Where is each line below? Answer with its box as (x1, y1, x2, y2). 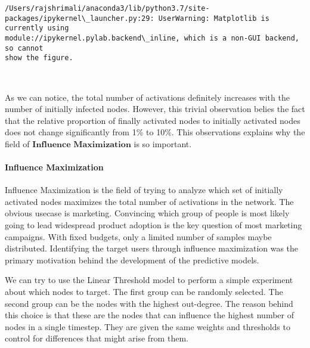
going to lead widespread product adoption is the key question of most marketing (5, 219, 302, 231)
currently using (5, 24, 69, 33)
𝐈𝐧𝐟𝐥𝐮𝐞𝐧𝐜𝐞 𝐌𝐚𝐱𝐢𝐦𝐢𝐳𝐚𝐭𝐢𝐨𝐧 (32, 140, 131, 149)
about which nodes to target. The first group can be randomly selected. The (5, 285, 283, 298)
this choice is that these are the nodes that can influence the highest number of (5, 309, 294, 321)
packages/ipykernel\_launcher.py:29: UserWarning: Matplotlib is (5, 14, 269, 23)
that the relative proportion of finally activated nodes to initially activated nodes (5, 114, 300, 126)
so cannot (5, 44, 44, 52)
